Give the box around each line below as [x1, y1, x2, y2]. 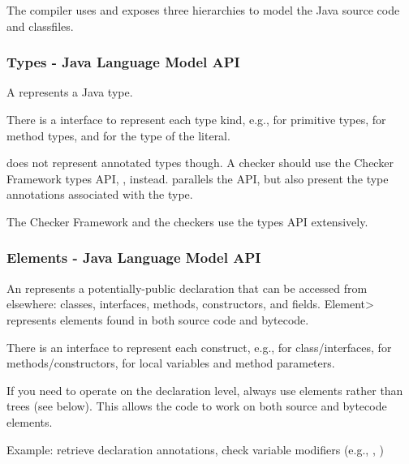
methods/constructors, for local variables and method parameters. [6, 354, 335, 372]
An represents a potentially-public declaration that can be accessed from [6, 279, 368, 296]
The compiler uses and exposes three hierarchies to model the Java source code [6, 2, 400, 18]
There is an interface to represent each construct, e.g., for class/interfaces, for [6, 338, 392, 355]
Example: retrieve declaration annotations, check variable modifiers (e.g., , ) [6, 440, 384, 458]
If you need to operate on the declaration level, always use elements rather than [6, 381, 403, 398]
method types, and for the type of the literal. [6, 127, 230, 144]
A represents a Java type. [6, 84, 133, 101]
